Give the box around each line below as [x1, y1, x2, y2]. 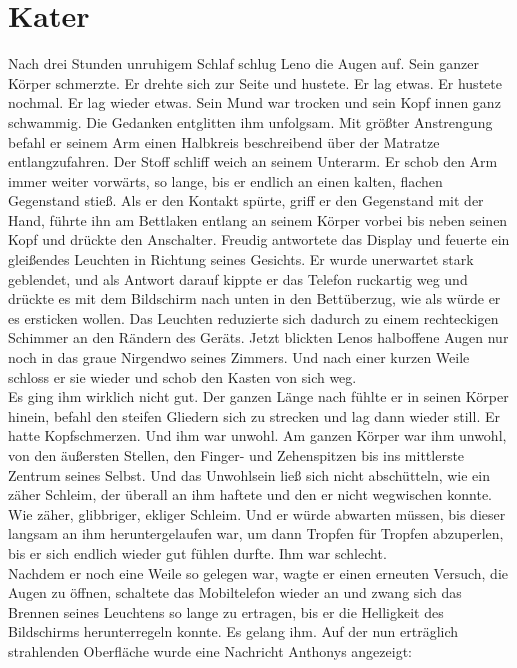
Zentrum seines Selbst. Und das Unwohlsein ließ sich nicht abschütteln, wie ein [8, 464, 490, 485]
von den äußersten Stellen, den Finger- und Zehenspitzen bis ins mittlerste [8, 445, 465, 465]
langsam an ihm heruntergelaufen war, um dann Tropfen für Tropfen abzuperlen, [8, 523, 504, 544]
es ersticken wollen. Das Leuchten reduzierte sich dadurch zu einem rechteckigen [8, 307, 499, 328]
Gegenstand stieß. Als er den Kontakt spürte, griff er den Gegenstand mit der [8, 190, 484, 211]
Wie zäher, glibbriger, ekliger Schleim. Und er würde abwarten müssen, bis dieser [8, 503, 506, 524]
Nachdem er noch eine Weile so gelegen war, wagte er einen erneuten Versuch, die [8, 562, 508, 583]
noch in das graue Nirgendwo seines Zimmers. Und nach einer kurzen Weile [8, 347, 470, 368]
